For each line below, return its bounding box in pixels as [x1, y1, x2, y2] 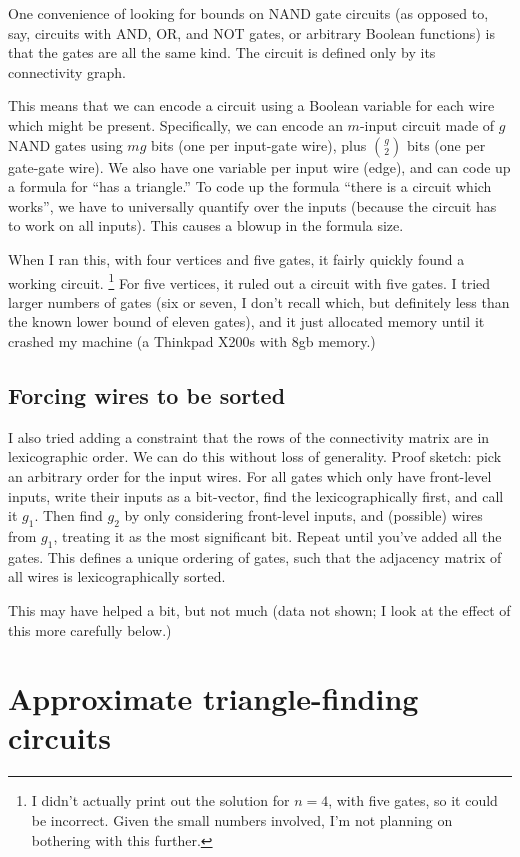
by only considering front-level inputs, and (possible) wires [124, 505, 483, 526]
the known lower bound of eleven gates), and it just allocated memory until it [8, 311, 485, 332]
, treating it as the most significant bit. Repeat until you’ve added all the [53, 525, 502, 546]
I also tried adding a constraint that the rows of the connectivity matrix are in [8, 426, 490, 447]
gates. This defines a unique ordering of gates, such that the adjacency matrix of [8, 546, 502, 567]
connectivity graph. [8, 61, 126, 82]
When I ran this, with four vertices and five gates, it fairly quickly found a [8, 248, 465, 269]
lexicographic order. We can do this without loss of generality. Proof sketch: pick [8, 446, 502, 467]
